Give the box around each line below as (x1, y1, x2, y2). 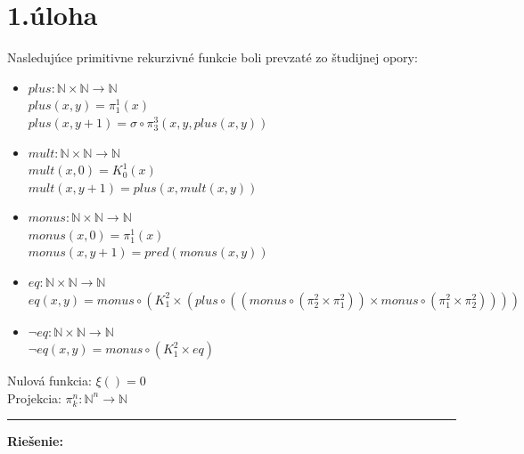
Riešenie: (7, 432, 63, 450)
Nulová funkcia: (7, 371, 92, 390)
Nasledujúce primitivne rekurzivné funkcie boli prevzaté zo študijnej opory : (7, 48, 418, 67)
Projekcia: (7, 388, 61, 407)
